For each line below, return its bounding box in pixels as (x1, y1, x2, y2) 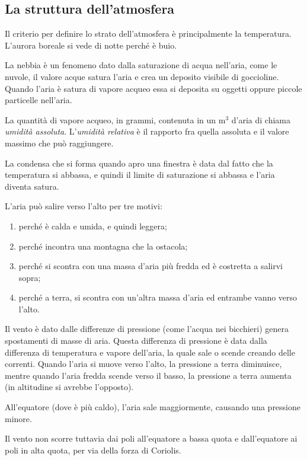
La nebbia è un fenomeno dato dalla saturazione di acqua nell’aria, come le (5, 59, 277, 71)
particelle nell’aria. (5, 94, 72, 106)
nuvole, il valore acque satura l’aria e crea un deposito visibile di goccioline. (5, 70, 279, 82)
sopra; (18, 271, 41, 283)
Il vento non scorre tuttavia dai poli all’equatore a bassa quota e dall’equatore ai (5, 432, 298, 445)
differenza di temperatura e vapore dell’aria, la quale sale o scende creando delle (5, 346, 295, 358)
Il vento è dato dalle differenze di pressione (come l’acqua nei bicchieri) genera (5, 322, 289, 335)
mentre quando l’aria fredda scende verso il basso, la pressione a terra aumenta (5, 369, 292, 381)
